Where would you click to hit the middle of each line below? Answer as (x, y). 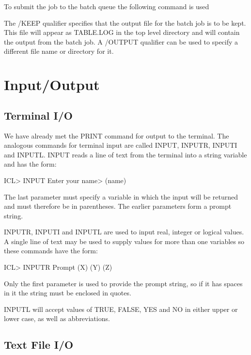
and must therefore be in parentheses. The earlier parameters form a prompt (118, 206)
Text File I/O (39, 345)
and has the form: (30, 164)
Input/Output (52, 85)
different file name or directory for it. (59, 51)
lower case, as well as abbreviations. (57, 318)
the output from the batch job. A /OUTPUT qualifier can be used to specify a (121, 41)
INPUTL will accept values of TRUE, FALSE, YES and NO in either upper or (121, 309)
